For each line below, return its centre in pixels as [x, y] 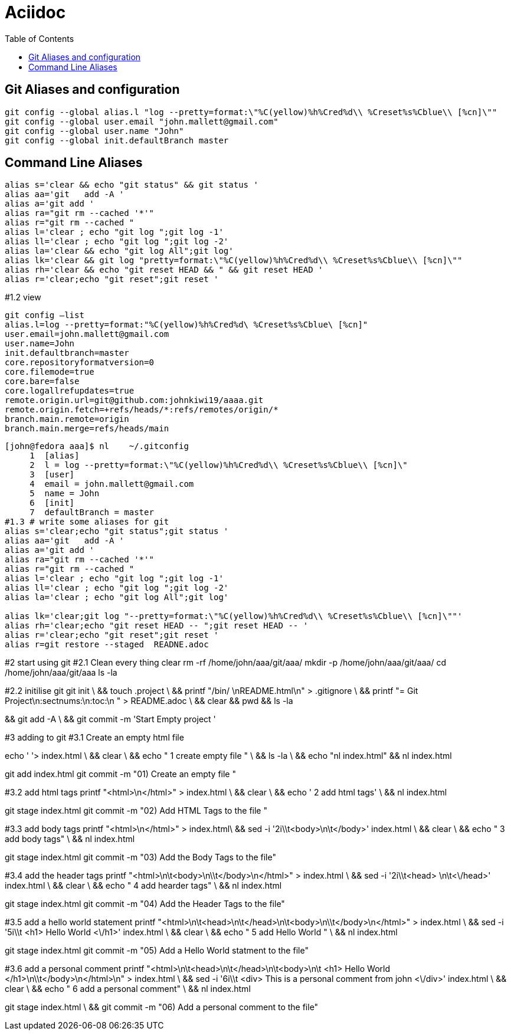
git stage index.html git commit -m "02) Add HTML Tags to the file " [136, 811]
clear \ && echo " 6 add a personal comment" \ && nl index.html [128, 989]
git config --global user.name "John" [94, 131]
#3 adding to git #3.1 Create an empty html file [94, 738]
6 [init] [52, 503]
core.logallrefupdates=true [70, 391]
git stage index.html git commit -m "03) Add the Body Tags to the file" [140, 857]
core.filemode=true [50, 372]
